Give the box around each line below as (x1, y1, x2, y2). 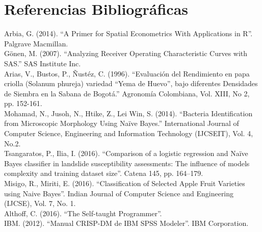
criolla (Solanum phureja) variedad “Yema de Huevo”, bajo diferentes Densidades (4, 78, 258, 89)
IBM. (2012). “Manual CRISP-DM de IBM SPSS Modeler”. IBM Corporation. (4, 218, 249, 228)
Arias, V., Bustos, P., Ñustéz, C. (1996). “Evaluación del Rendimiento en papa (4, 68, 250, 79)
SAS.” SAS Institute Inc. (4, 58, 81, 68)
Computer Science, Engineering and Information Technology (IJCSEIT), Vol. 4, (4, 128, 253, 139)
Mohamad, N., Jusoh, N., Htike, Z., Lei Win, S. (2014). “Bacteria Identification (4, 108, 253, 118)
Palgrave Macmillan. (4, 38, 68, 48)
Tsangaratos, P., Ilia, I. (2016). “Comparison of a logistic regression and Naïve (4, 148, 248, 159)
